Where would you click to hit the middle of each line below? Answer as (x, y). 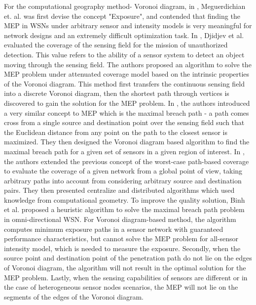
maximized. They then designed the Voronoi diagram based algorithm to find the (127, 142)
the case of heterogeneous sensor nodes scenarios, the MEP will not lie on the (121, 287)
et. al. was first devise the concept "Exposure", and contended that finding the (122, 16)
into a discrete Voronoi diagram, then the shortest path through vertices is (117, 93)
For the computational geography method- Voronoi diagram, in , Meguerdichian (125, 6)
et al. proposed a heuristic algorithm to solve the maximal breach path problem (124, 209)
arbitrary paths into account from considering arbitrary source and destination (123, 180)
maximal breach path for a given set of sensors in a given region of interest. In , (124, 151)
